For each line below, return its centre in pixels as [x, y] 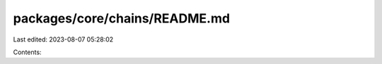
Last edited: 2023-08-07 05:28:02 [63, 39]
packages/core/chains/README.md [121, 18]
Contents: [27, 52]
